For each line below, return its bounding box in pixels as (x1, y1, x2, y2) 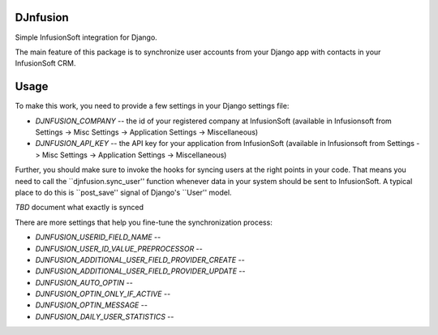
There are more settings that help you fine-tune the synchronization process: (15, 217, 273, 227)
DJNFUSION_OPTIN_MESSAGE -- (35, 300, 148, 310)
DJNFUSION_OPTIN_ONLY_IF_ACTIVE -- (35, 289, 171, 299)
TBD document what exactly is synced (15, 203, 144, 213)
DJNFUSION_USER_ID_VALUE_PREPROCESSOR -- (35, 243, 203, 253)
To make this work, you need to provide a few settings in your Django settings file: (15, 101, 290, 111)
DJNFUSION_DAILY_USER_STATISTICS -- (35, 311, 174, 321)
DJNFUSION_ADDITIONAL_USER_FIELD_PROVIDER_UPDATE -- (35, 266, 246, 276)
